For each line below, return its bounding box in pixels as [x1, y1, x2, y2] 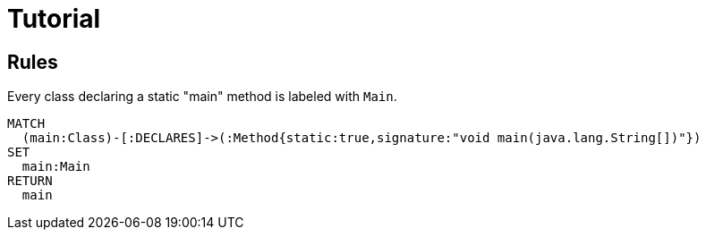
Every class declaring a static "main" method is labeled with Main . [7, 89, 397, 105]
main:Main [21, 159, 90, 174]
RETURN [7, 174, 53, 189]
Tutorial [7, 4, 101, 34]
